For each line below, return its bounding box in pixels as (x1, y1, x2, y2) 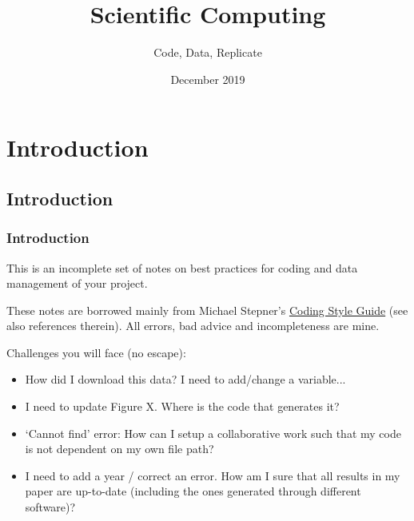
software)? (25, 499, 76, 515)
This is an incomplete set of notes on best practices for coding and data (6, 259, 358, 276)
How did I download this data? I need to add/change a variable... (25, 371, 346, 388)
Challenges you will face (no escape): (6, 344, 186, 360)
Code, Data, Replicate (153, 44, 262, 61)
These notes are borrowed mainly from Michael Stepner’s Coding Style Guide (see (6, 301, 408, 318)
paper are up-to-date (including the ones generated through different (25, 483, 361, 499)
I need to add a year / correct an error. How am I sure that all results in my (25, 467, 400, 483)
